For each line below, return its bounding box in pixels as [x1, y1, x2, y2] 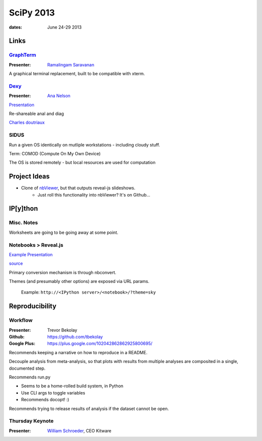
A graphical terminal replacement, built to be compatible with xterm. [9, 71, 145, 77]
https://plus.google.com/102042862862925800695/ [47, 341, 153, 346]
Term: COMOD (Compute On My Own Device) [9, 150, 101, 156]
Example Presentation [9, 251, 53, 257]
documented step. [9, 365, 46, 371]
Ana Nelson [47, 93, 70, 99]
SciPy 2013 [9, 7, 55, 18]
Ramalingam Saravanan [47, 62, 95, 67]
